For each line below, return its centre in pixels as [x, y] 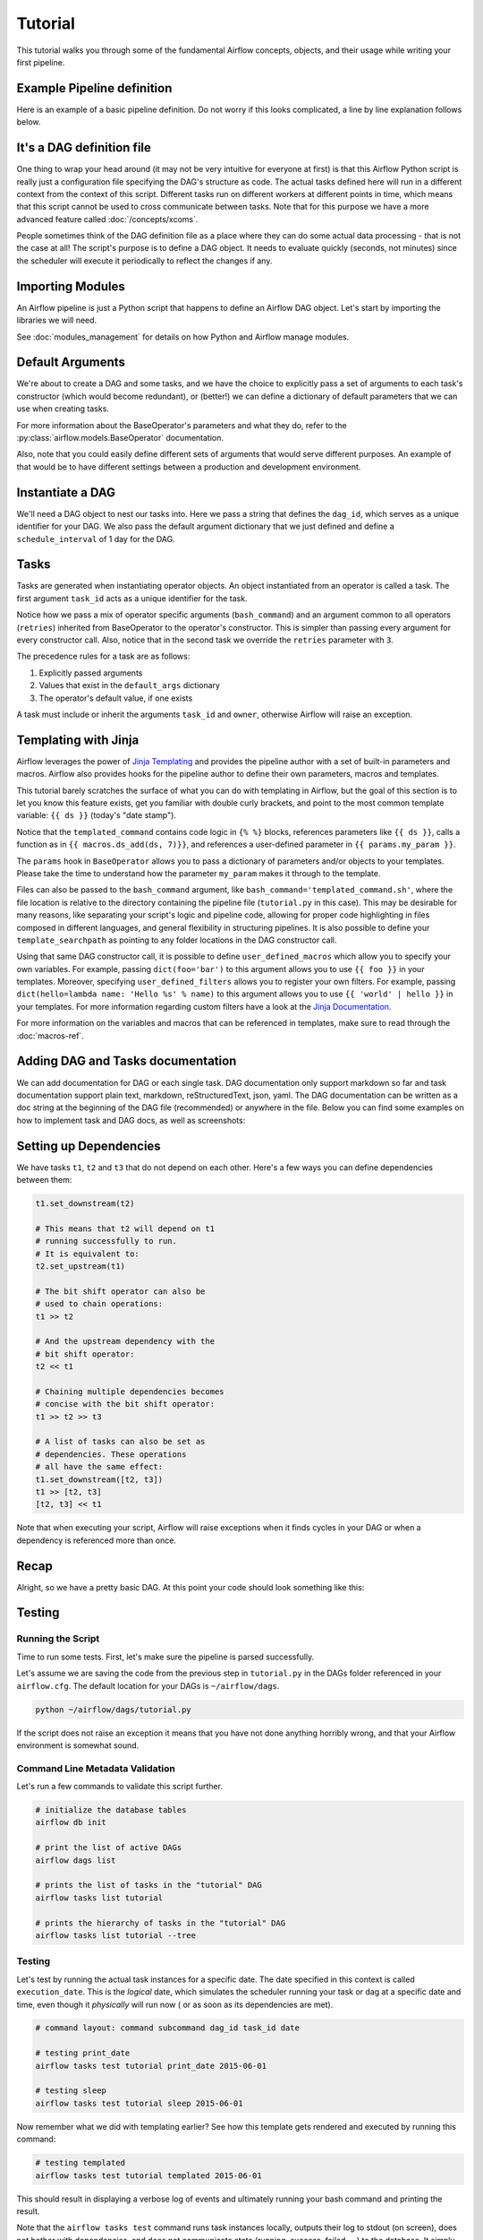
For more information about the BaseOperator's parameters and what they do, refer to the [182, 425]
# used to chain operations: [99, 1304]
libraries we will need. [57, 320]
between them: [44, 1180]
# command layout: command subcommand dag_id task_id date [167, 2028]
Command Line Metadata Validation [96, 1768]
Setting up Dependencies [89, 1146]
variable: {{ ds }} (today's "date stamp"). [96, 815]
